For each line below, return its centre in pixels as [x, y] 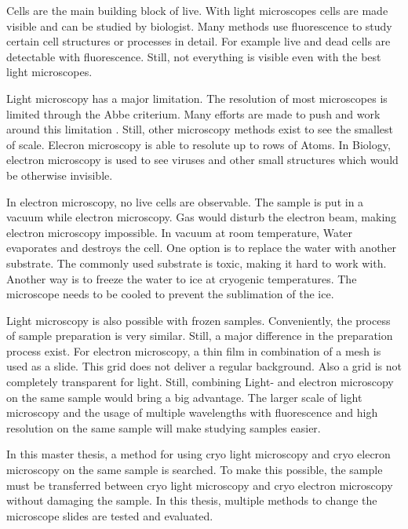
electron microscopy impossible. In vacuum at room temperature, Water [180, 232]
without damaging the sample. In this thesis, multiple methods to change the [192, 500]
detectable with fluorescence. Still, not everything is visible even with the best [194, 56]
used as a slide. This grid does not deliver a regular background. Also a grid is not [204, 366]
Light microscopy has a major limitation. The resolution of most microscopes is [197, 98]
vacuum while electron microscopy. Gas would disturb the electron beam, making [202, 217]
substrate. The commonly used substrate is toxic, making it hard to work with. [197, 263]
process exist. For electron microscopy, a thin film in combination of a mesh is [194, 350]
